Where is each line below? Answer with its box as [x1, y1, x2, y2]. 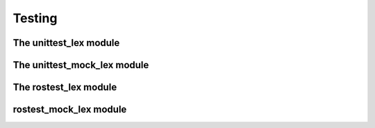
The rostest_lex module [12, 81, 117, 93]
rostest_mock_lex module [12, 104, 127, 115]
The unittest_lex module [12, 37, 120, 49]
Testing [12, 10, 58, 26]
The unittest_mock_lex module [12, 59, 149, 71]
